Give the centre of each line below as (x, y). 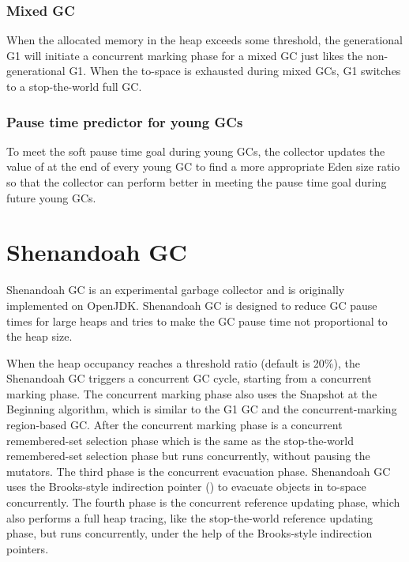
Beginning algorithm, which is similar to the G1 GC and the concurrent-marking (202, 409)
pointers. (28, 548)
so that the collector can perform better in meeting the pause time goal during (197, 182)
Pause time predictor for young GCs (125, 121)
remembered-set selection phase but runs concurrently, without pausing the (188, 456)
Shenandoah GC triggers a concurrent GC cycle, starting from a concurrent (189, 378)
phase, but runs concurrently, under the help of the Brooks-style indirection (189, 533)
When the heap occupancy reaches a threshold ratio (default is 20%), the (183, 362)
